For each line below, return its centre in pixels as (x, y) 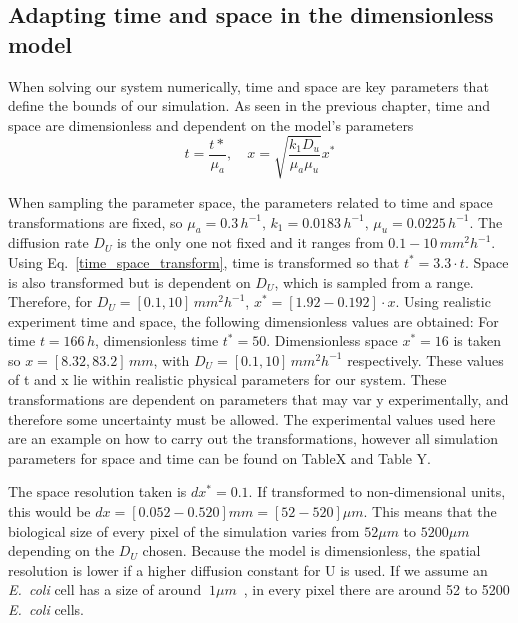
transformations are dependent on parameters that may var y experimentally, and (258, 399)
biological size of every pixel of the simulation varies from (184, 530)
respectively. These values (425, 359)
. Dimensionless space (332, 340)
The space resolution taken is (97, 491)
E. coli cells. (46, 609)
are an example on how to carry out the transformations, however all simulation (253, 438)
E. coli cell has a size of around (105, 589)
